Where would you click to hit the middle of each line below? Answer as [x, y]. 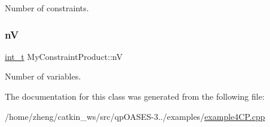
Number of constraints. [47, 8]
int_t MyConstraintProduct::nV [64, 56]
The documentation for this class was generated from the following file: [135, 96]
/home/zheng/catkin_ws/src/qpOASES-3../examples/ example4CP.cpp [135, 116]
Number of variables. [43, 76]
